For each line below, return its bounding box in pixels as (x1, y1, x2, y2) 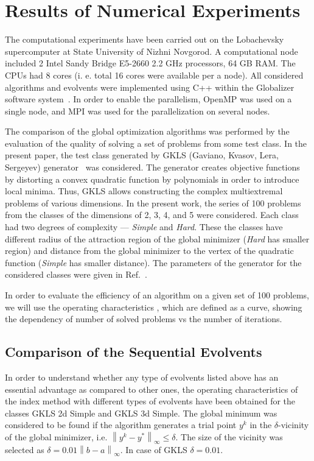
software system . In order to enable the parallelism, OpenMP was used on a (5, 93, 292, 105)
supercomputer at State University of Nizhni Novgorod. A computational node (5, 44, 298, 57)
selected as (5, 443, 44, 456)
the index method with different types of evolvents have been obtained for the (5, 395, 296, 407)
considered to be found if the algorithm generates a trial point (5, 418, 237, 431)
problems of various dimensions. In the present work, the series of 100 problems (5, 196, 301, 209)
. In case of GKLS (120, 443, 187, 456)
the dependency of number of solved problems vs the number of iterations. (5, 312, 282, 325)
